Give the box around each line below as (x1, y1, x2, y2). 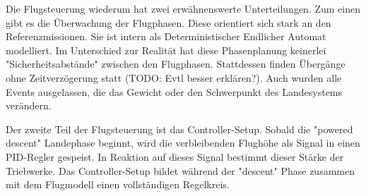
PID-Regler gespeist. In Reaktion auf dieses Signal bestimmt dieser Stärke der (6, 149, 344, 164)
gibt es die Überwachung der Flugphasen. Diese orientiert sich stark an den (6, 15, 331, 30)
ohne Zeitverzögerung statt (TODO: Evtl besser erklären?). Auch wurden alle (6, 70, 342, 85)
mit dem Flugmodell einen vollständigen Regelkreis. (6, 177, 230, 192)
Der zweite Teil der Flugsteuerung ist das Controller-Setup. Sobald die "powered (6, 121, 353, 136)
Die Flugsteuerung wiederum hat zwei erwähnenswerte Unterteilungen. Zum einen (6, 1, 360, 16)
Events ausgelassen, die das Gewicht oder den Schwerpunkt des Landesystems (6, 84, 343, 99)
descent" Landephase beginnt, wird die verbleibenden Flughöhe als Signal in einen (6, 135, 360, 150)
